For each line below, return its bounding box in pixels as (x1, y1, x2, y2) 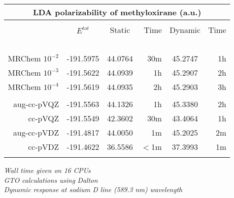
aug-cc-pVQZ (13, 98, 59, 110)
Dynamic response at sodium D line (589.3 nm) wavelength (4, 184, 182, 195)
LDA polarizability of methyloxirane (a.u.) (33, 6, 201, 18)
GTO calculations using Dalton (4, 174, 98, 185)
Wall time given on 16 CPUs (4, 165, 91, 175)
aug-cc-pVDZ (13, 127, 59, 138)
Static (110, 24, 130, 35)
